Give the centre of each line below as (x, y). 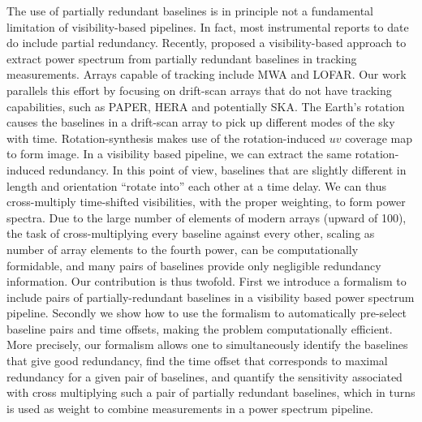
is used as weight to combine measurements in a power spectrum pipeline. (190, 408)
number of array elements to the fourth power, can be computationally (183, 249)
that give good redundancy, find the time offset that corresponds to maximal (197, 361)
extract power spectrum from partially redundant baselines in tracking (182, 58)
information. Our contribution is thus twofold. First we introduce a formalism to (207, 281)
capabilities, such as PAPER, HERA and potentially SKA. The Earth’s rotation (206, 106)
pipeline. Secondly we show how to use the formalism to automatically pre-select (207, 313)
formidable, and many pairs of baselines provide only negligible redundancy (194, 265)
